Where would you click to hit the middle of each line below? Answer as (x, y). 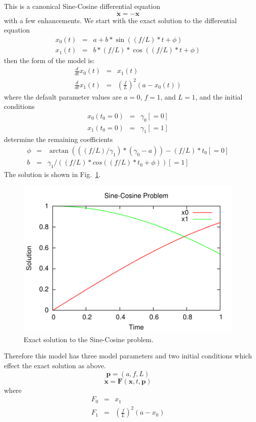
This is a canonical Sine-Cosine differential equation (82, 6)
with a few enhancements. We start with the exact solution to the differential (120, 20)
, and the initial (219, 96)
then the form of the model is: (49, 60)
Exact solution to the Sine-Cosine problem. (89, 339)
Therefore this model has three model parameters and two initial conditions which (128, 356)
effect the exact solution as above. (55, 366)
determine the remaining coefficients (59, 139)
